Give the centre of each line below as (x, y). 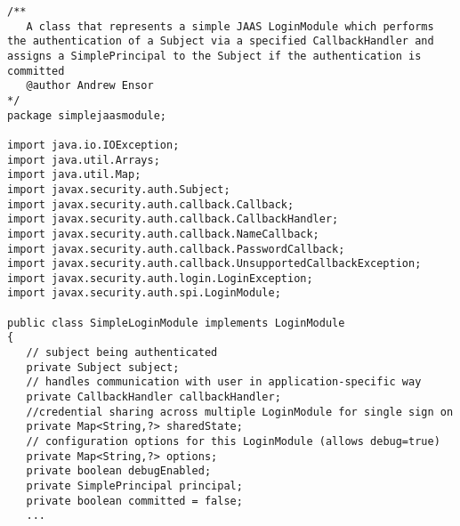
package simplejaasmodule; (87, 115)
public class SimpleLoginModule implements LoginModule (176, 323)
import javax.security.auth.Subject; (119, 189)
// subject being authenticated (122, 353)
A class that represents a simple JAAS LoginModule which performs (230, 26)
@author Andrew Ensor (90, 86)
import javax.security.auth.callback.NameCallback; (163, 234)
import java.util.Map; (74, 175)
